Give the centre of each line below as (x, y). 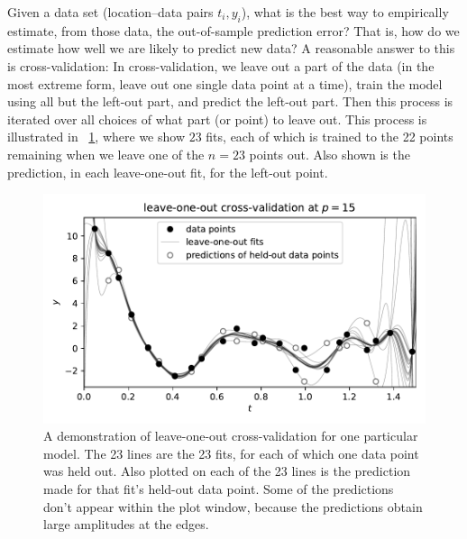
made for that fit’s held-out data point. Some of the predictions (219, 488)
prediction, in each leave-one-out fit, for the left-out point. (168, 172)
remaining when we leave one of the (106, 154)
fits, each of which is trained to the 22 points (330, 137)
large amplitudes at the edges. (126, 524)
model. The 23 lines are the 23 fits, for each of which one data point (231, 453)
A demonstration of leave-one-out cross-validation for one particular (231, 436)
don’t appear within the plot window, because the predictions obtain (233, 506)
